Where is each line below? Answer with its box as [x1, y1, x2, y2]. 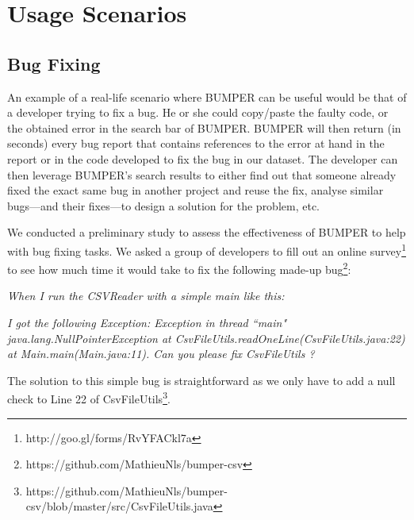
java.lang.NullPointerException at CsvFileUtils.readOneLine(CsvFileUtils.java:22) [7, 329, 405, 346]
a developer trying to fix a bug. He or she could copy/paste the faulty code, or [7, 104, 389, 121]
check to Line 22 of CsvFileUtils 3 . [7, 388, 171, 407]
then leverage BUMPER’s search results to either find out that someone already [7, 166, 397, 183]
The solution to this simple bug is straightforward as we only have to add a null [7, 372, 396, 388]
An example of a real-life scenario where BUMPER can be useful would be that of [7, 88, 407, 105]
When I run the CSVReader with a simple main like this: [7, 287, 285, 304]
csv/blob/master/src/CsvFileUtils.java [25, 498, 213, 514]
